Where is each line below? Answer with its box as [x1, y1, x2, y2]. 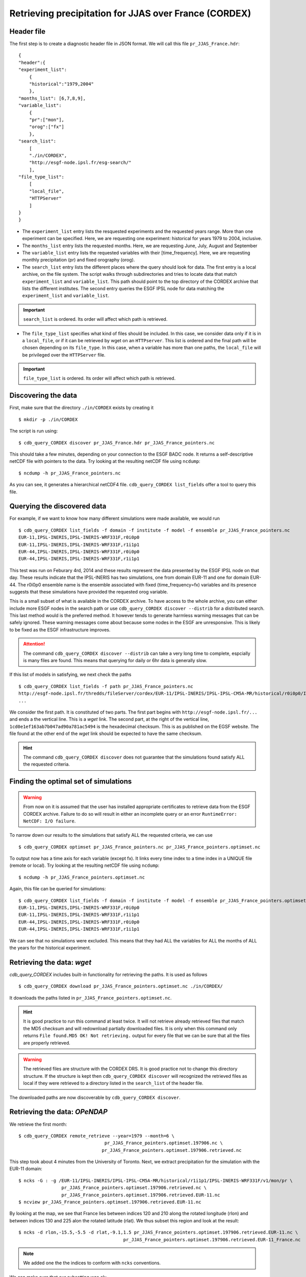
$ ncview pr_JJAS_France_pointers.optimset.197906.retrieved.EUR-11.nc [18, 1199, 201, 1205]
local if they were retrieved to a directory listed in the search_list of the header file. [23, 1080, 203, 1086]
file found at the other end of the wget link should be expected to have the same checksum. [9, 730, 202, 737]
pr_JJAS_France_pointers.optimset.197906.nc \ [104, 1140, 223, 1146]
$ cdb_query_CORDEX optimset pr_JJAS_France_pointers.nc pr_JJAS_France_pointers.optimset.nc [18, 844, 261, 850]
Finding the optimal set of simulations [9, 777, 132, 786]
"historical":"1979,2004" [29, 81, 94, 87]
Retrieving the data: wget [9, 958, 92, 966]
